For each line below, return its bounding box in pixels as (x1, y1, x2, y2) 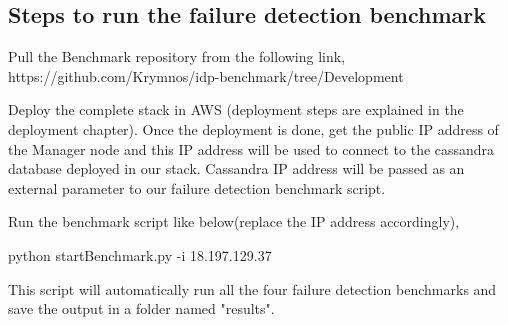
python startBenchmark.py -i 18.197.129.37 (8, 244, 272, 265)
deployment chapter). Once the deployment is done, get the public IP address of (8, 118, 499, 139)
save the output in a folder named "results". (8, 298, 275, 319)
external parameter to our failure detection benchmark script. (8, 177, 386, 198)
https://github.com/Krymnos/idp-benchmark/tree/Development (8, 65, 404, 86)
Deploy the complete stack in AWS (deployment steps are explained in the (8, 99, 464, 120)
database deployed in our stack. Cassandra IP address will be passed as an (8, 158, 465, 179)
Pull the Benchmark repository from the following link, (8, 46, 346, 67)
